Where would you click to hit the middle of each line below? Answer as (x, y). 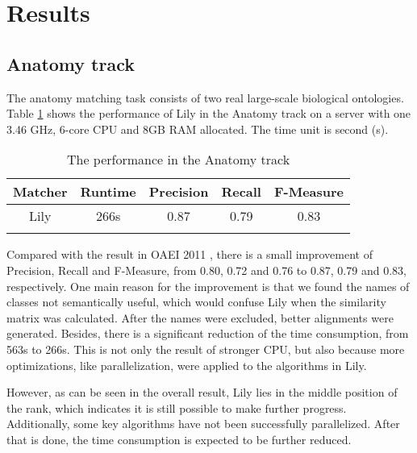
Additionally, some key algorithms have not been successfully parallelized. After (203, 424)
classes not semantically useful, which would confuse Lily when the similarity (196, 302)
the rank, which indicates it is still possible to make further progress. (177, 407)
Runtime (108, 192)
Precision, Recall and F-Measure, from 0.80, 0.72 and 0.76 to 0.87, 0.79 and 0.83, (206, 270)
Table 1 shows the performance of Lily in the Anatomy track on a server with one (209, 113)
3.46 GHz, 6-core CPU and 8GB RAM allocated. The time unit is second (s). (198, 129)
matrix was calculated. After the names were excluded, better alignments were (200, 317)
